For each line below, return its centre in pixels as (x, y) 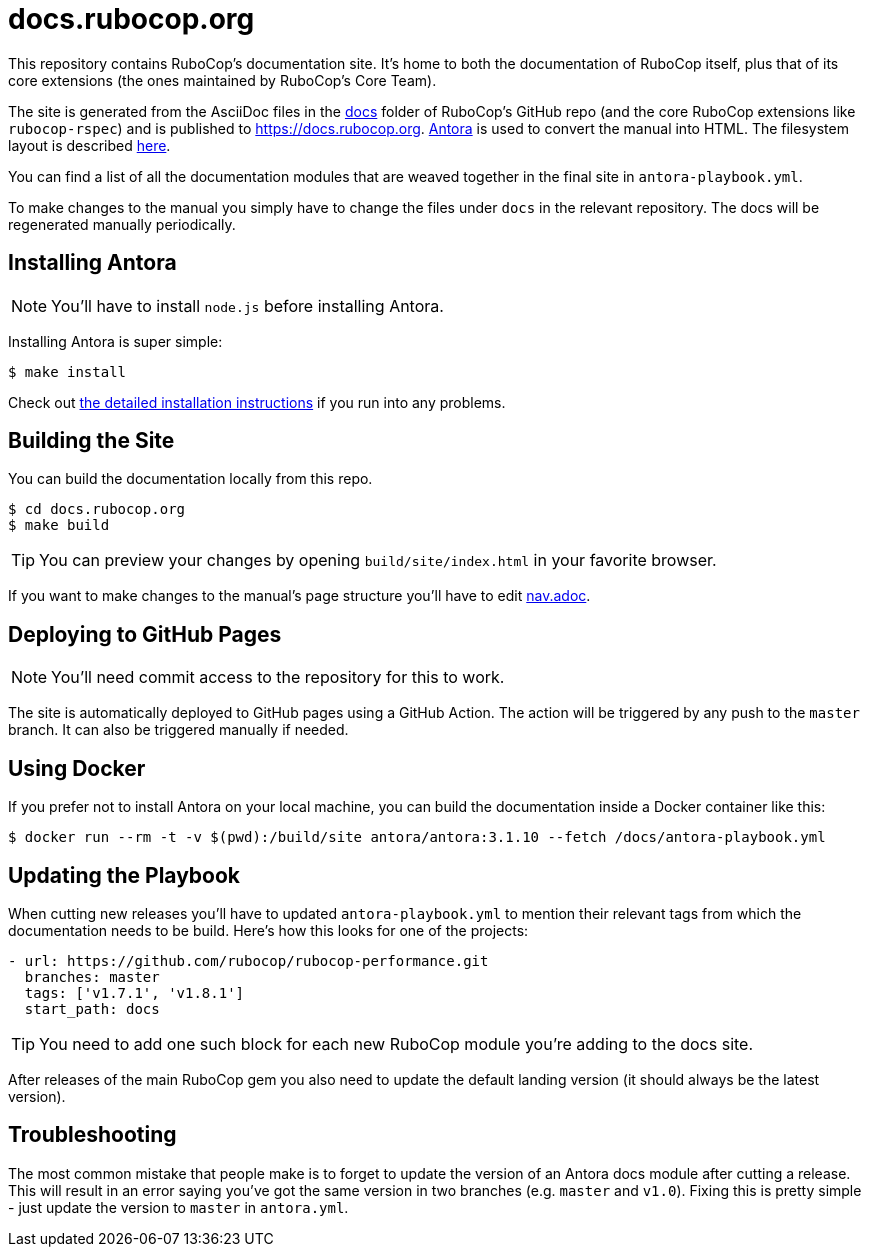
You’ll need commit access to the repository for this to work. (278, 677)
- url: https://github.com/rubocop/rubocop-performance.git (248, 960)
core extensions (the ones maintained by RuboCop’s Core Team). (222, 80)
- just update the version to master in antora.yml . (178, 1207)
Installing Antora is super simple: (115, 341)
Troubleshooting (92, 1135)
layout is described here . (89, 145)
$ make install (67, 371)
